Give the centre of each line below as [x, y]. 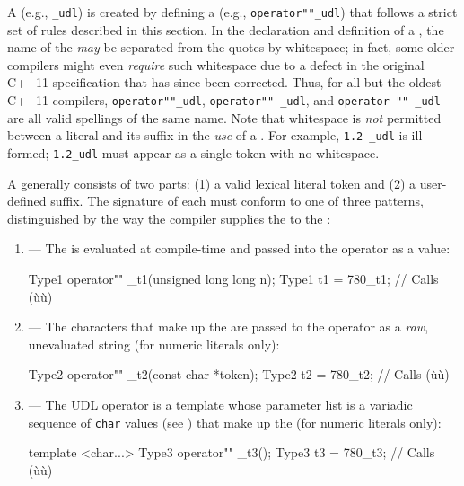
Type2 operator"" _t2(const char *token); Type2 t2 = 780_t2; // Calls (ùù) [239, 374]
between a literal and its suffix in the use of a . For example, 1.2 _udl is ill [215, 135]
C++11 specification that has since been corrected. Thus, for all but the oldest [224, 82]
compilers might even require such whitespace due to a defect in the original [216, 64]
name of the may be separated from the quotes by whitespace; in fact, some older [231, 47]
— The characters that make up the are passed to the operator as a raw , [228, 327]
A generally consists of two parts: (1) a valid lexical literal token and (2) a [212, 183]
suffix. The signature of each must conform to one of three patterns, [237, 201]
